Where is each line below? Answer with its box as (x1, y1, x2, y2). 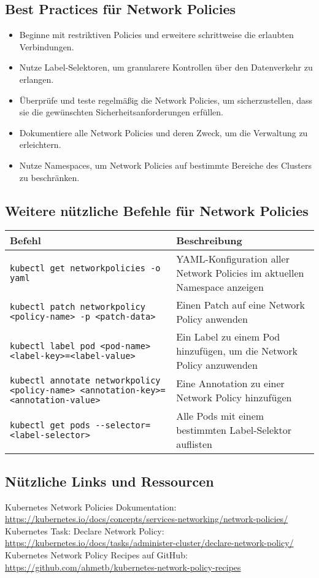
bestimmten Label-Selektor (176, 423, 292, 437)
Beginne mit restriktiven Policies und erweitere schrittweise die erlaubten (19, 28, 294, 41)
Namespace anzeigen (176, 280, 264, 295)
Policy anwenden (176, 312, 248, 326)
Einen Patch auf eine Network (176, 298, 305, 312)
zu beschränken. (19, 171, 80, 183)
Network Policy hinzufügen (176, 390, 292, 405)
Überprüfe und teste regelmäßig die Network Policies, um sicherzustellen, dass (19, 93, 312, 106)
